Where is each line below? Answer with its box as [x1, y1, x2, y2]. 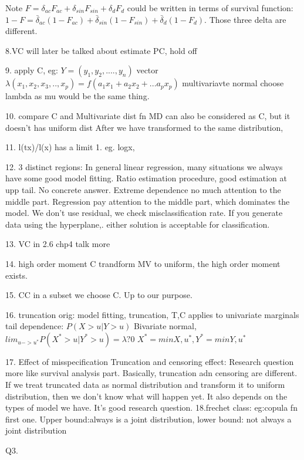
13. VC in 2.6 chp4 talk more [5, 238, 110, 250]
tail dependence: [5, 320, 64, 332]
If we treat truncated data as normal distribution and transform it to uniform [5, 378, 285, 391]
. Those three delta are [204, 13, 286, 25]
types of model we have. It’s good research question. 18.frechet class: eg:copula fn [5, 401, 298, 414]
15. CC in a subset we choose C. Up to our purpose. [5, 289, 192, 301]
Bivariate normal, [133, 320, 197, 332]
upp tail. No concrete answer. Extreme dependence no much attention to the [5, 183, 281, 195]
